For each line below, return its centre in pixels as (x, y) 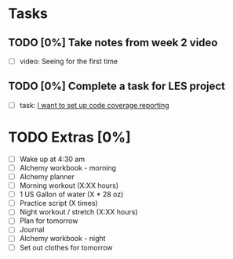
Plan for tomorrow (49, 221)
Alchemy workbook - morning (67, 167)
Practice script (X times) (58, 203)
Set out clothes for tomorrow (66, 247)
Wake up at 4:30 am (52, 159)
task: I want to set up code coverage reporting (95, 105)
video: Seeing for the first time (69, 61)
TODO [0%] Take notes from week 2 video (113, 43)
